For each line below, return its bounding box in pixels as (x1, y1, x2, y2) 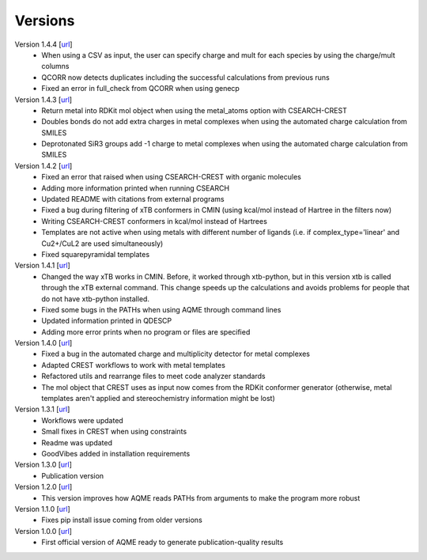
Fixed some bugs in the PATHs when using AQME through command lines (41, 305, 282, 314)
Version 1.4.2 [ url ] (14, 161, 73, 170)
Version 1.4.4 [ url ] (14, 40, 73, 49)
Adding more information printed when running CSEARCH (41, 183, 229, 193)
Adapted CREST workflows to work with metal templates (41, 360, 225, 369)
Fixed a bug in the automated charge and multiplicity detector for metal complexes (41, 349, 310, 359)
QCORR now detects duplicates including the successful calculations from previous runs (41, 72, 330, 82)
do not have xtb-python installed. (41, 293, 150, 304)
